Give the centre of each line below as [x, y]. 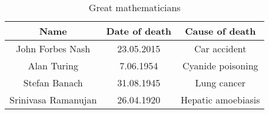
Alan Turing [53, 66]
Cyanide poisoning [220, 66]
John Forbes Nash [53, 48]
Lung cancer [220, 83]
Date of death [139, 31]
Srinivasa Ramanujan [53, 100]
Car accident [220, 48]
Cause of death [220, 31]
